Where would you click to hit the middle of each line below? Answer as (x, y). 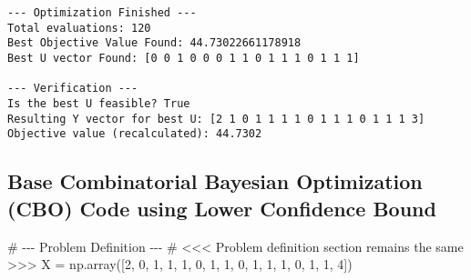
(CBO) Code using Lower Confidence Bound (222, 208)
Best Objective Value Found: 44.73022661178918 (154, 43)
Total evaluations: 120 (79, 28)
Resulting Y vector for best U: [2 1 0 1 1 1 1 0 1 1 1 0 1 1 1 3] (216, 119)
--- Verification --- (73, 89)
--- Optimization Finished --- (102, 13)
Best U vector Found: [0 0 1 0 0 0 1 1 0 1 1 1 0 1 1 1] (184, 58)
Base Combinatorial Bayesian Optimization (215, 181)
